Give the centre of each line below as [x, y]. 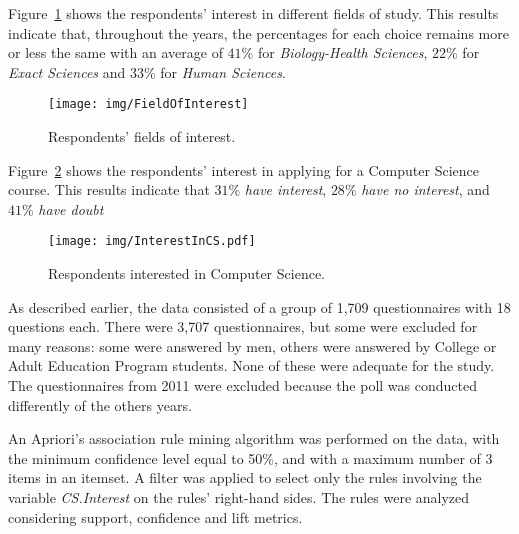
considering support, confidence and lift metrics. [155, 516]
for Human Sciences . [223, 71]
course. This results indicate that [109, 189]
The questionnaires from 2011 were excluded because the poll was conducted [242, 385]
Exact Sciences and [67, 71]
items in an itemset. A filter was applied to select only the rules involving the [245, 477]
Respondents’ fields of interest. [142, 136]
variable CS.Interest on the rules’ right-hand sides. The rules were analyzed [239, 497]
